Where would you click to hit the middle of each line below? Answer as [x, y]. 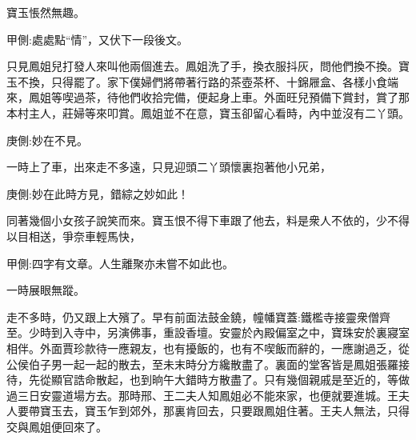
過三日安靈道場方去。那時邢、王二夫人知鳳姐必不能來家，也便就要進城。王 [202, 395]
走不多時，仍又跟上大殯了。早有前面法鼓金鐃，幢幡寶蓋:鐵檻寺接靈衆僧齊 [198, 316]
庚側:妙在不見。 [47, 140]
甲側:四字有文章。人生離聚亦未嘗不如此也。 [120, 263]
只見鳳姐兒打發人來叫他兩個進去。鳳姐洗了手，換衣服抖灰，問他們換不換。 [202, 66]
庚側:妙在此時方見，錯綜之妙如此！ [98, 193]
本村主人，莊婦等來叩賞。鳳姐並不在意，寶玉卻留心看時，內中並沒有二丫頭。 [208, 112]
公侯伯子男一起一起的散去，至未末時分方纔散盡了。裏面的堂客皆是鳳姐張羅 [202, 364]
